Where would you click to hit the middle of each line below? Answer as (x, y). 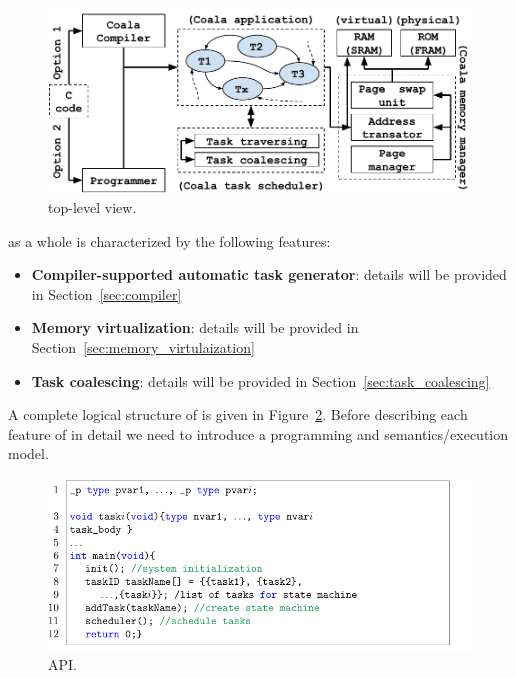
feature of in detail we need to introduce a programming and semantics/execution (258, 433)
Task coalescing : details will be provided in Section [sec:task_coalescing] (260, 380)
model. (28, 453)
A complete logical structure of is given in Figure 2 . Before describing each (238, 414)
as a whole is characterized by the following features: (169, 240)
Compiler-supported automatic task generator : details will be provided (269, 274)
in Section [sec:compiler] (106, 293)
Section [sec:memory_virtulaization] (143, 347)
